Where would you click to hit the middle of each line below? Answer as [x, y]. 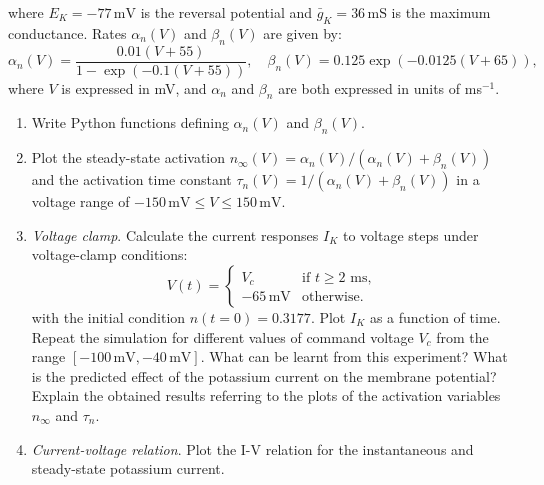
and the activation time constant [131, 179]
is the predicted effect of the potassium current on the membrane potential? [264, 375]
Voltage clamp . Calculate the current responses [175, 234]
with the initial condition [108, 317]
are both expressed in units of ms [380, 87]
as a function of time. [435, 317]
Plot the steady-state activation [128, 157]
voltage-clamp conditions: [109, 254]
